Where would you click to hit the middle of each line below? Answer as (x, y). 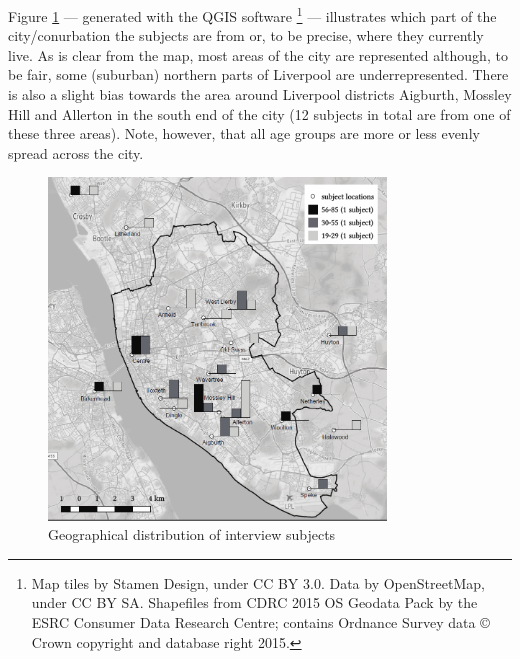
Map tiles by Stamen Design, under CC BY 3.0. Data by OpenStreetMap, (258, 582)
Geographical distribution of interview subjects (192, 534)
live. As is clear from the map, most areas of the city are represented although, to (258, 54)
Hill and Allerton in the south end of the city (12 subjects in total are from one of (259, 113)
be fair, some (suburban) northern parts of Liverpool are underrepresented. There (258, 74)
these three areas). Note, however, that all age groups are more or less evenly (244, 133)
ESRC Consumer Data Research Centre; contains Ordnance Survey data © (260, 621)
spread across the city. (76, 152)
